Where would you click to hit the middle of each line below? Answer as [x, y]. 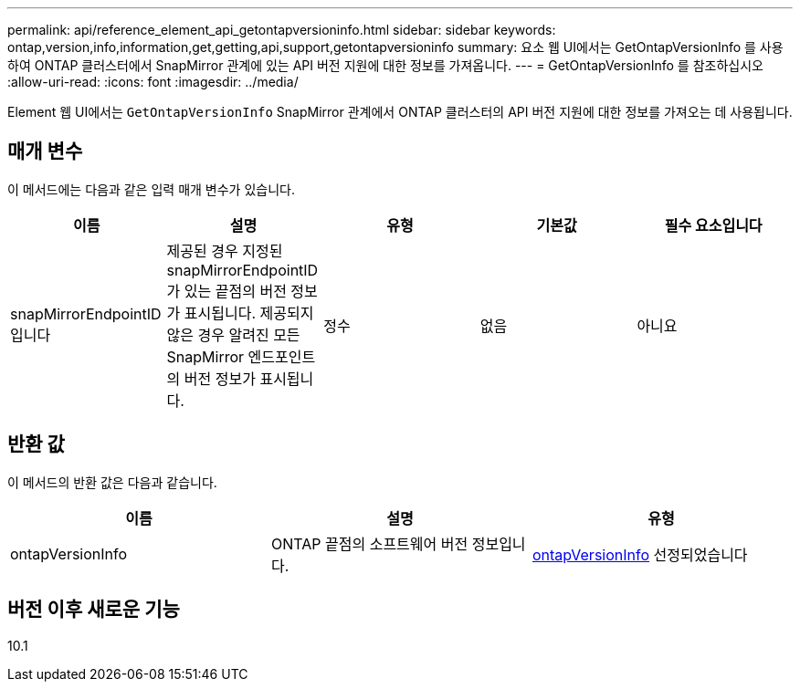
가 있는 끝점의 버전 [226, 291]
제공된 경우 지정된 [225, 251]
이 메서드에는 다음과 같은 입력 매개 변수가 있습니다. [151, 189]
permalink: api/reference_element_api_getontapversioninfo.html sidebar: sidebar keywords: [282, 30]
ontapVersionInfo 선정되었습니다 [640, 554]
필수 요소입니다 [713, 225]
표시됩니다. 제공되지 [249, 313]
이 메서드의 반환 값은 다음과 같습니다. [112, 482]
